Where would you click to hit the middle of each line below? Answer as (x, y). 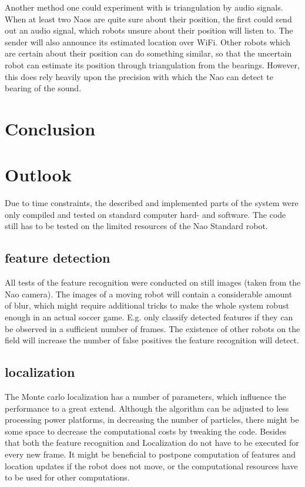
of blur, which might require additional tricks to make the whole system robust (147, 305)
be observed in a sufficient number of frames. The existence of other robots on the (152, 328)
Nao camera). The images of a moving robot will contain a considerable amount (149, 294)
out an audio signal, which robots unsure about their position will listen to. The (149, 30)
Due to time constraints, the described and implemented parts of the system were (152, 203)
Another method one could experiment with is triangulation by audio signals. (144, 7)
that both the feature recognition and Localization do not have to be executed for (152, 443)
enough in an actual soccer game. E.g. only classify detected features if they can (149, 317)
